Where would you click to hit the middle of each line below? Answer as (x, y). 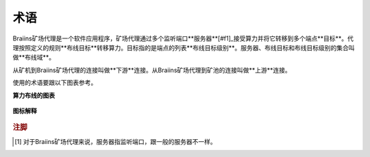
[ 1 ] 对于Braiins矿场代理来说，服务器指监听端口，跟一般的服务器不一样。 (116, 141)
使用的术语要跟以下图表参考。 (55, 83)
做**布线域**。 (34, 58)
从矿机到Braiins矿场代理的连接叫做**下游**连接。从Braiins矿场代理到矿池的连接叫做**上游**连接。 (152, 70)
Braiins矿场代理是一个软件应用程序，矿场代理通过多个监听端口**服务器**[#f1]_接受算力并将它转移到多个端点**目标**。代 (183, 38)
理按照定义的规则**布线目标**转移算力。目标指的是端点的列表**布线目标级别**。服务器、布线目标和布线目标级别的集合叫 (184, 47)
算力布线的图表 (34, 95)
